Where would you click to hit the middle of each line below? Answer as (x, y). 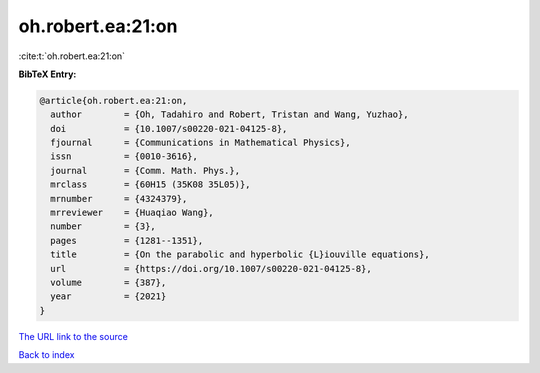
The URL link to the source (73, 336)
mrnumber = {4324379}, (119, 198)
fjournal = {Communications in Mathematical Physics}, (200, 143)
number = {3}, (103, 226)
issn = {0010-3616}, (124, 156)
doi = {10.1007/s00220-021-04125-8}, (169, 128)
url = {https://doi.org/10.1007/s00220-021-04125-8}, (211, 268)
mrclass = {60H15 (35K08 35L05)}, (150, 184)
